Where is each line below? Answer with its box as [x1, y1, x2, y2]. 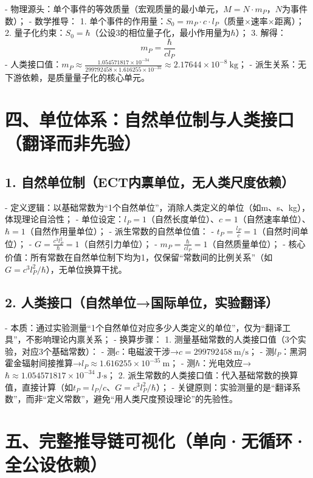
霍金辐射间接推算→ [5, 357, 81, 369]
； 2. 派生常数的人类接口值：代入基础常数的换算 [107, 368, 298, 381]
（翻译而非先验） [5, 131, 142, 155]
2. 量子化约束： [5, 26, 66, 39]
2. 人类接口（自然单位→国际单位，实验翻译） [5, 292, 278, 311]
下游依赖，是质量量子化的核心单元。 [5, 71, 150, 84]
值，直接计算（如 [5, 380, 73, 393]
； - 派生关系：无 [238, 58, 306, 70]
